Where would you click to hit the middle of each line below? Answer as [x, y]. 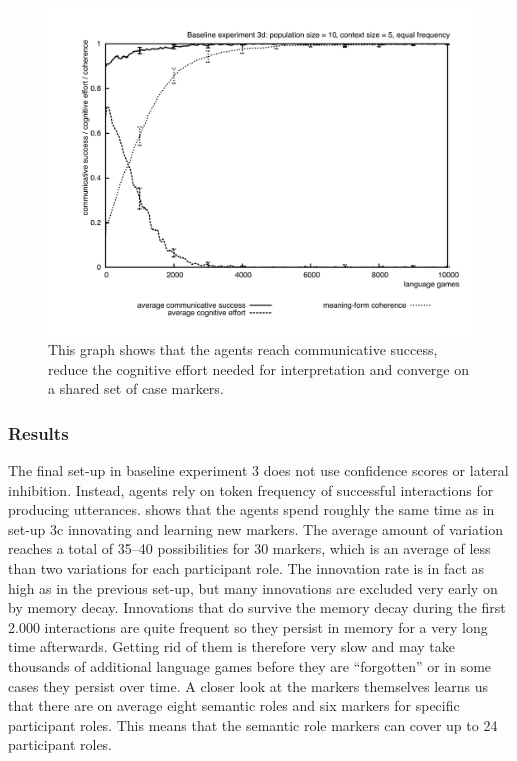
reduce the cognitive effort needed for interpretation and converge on [259, 368]
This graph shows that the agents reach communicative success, [243, 349]
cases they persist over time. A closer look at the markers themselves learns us [248, 685]
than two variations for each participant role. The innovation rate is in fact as [246, 568]
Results [38, 432]
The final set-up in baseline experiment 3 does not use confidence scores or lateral [258, 470]
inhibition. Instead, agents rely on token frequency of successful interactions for [251, 489]
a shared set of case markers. [136, 388]
